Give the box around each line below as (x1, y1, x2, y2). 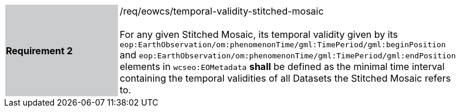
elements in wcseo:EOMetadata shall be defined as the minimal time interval (120, 61, 445, 72)
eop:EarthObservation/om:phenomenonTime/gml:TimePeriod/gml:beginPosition (120, 40, 446, 49)
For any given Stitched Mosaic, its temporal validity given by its (120, 29, 398, 40)
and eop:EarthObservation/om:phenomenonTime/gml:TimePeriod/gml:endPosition (120, 49, 456, 61)
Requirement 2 (6, 44, 73, 57)
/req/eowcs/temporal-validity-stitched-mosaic (120, 5, 324, 17)
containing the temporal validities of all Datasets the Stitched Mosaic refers (120, 72, 451, 84)
